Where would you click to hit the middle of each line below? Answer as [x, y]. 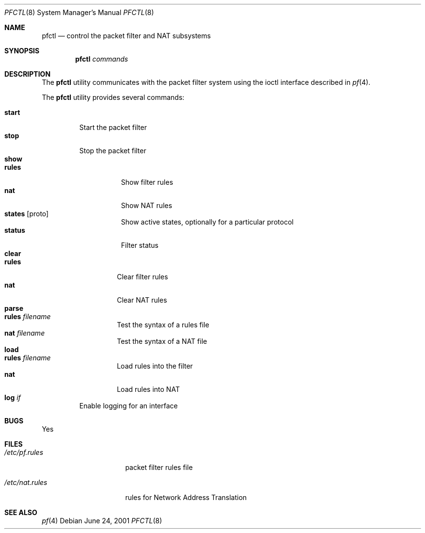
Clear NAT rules [142, 300]
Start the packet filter [113, 127]
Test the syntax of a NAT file [162, 341]
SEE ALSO [21, 512]
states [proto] [27, 214]
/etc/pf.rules [24, 452]
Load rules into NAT [148, 389]
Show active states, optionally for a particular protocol [207, 222]
